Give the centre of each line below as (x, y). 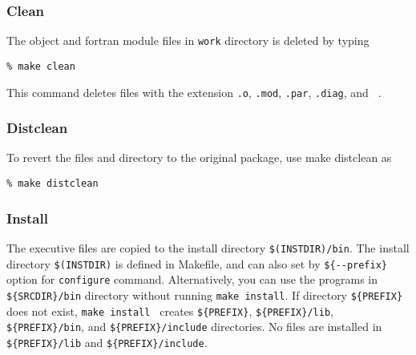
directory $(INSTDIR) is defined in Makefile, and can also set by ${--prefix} (197, 263)
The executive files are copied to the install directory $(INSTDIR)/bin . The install (208, 247)
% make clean (41, 66)
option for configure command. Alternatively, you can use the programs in (192, 279)
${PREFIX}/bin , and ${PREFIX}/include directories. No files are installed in (194, 327)
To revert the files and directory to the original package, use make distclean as (199, 157)
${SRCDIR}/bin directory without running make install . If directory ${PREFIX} (205, 294)
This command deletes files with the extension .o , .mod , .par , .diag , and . (194, 92)
